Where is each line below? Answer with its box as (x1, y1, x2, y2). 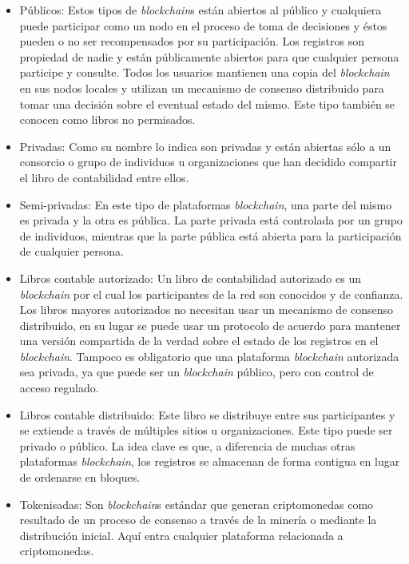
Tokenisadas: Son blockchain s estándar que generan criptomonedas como (19, 495, 374, 512)
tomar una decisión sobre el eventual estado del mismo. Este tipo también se (19, 95, 395, 112)
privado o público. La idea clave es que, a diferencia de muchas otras (19, 437, 355, 454)
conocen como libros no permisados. (19, 111, 196, 128)
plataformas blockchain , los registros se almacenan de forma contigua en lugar (19, 453, 400, 470)
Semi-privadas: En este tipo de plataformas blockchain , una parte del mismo (19, 196, 392, 212)
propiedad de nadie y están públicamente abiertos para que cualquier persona (19, 48, 399, 65)
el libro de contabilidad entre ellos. (19, 169, 189, 185)
